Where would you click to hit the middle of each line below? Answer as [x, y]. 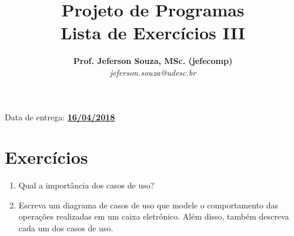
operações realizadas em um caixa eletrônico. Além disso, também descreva [154, 216]
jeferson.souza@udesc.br [153, 72]
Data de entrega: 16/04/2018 [60, 117]
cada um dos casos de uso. [66, 228]
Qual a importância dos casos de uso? [86, 185]
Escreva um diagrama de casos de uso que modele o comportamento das [148, 205]
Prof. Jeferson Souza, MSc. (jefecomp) [153, 61]
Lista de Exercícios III [153, 33]
